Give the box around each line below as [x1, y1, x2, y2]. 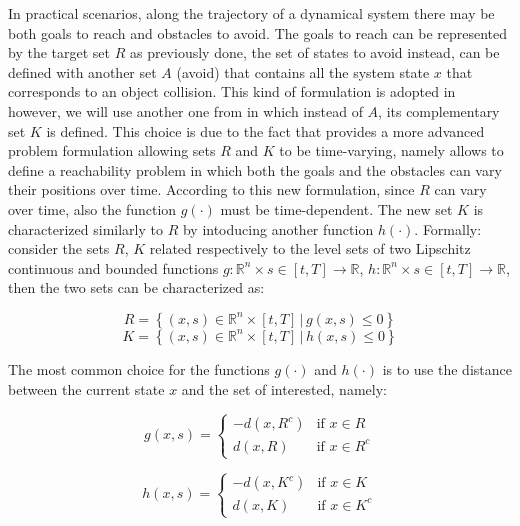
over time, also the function [8, 198, 177, 219]
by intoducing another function [182, 218, 374, 239]
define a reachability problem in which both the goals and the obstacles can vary [8, 159, 502, 180]
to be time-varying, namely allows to [279, 140, 504, 161]
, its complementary [378, 100, 500, 121]
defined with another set [8, 61, 157, 82]
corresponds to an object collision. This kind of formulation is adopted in [8, 81, 456, 102]
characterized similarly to [8, 218, 163, 239]
